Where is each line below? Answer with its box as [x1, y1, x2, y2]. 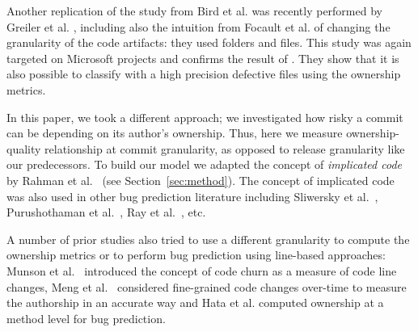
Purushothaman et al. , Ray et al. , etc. [6, 204, 206, 221]
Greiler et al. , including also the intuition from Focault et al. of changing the [6, 18, 391, 35]
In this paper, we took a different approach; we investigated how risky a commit [6, 108, 403, 125]
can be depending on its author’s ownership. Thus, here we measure [6, 124, 343, 141]
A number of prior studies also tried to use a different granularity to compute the [6, 230, 410, 247]
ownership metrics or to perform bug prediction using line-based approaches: [6, 246, 386, 263]
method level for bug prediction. [6, 309, 166, 326]
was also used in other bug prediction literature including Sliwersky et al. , [6, 187, 378, 204]
